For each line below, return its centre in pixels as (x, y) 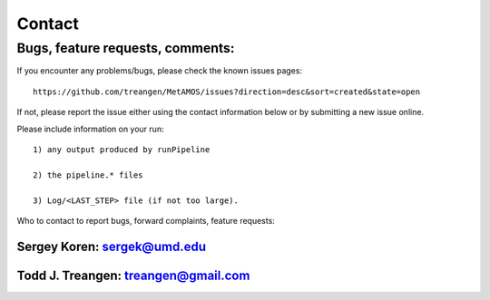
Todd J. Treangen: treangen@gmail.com (133, 275)
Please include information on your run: (90, 129)
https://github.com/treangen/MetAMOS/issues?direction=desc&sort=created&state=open (227, 92)
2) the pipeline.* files (88, 175)
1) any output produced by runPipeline (122, 149)
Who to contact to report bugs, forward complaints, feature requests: (146, 220)
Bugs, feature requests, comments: (126, 48)
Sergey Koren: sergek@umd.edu (111, 246)
